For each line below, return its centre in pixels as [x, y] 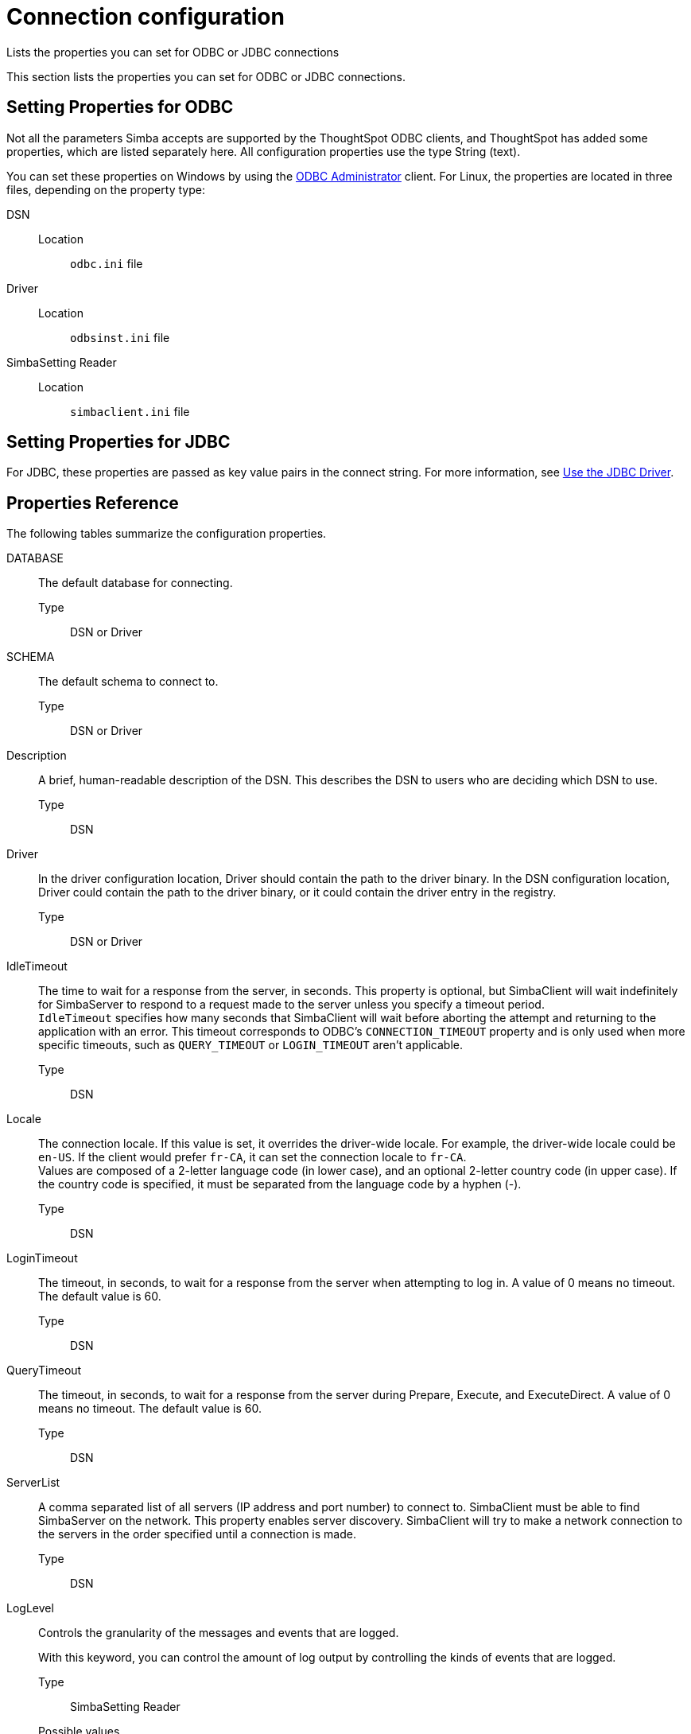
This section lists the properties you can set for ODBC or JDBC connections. [206, 76]
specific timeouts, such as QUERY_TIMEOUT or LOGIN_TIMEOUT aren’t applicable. [250, 1045]
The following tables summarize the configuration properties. [167, 534]
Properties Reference [93, 503]
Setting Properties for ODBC [120, 107]
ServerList [33, 1483]
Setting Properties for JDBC [118, 442]
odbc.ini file [107, 263]
